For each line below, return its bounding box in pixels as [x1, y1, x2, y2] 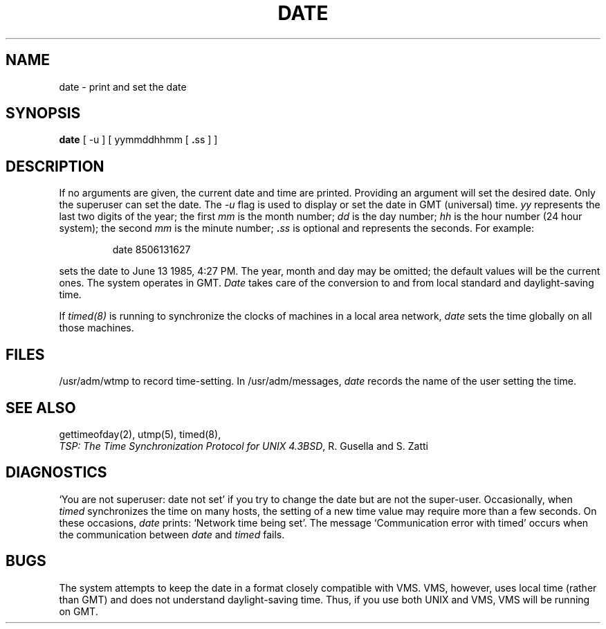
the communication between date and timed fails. [59, 528, 285, 540]
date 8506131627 [112, 244, 191, 256]
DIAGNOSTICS [6, 464, 107, 482]
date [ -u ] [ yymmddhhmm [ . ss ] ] [59, 134, 218, 146]
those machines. [59, 322, 134, 334]
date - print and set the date [59, 80, 187, 93]
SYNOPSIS [6, 104, 81, 122]
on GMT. [59, 605, 98, 617]
